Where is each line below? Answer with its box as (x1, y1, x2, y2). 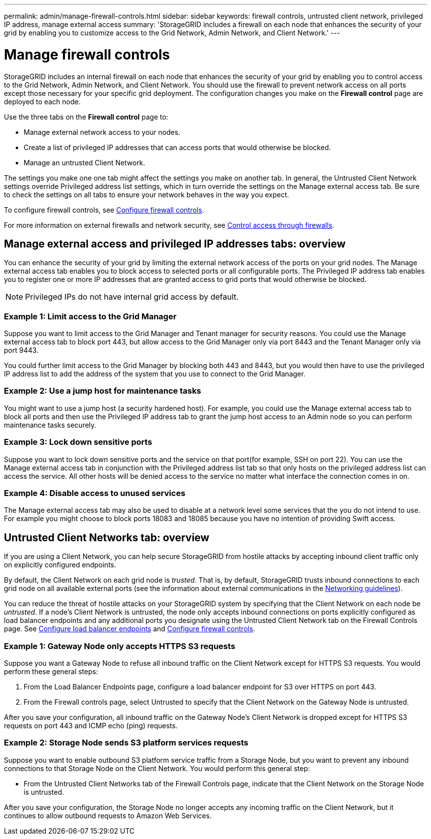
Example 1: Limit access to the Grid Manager (4, 311, 177, 321)
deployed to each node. (4, 97, 81, 106)
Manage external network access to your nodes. (24, 127, 181, 136)
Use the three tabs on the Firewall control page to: (4, 112, 168, 121)
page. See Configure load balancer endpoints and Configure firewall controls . (4, 624, 255, 633)
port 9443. (4, 346, 39, 355)
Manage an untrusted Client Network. (24, 158, 145, 167)
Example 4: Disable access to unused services (4, 488, 185, 498)
